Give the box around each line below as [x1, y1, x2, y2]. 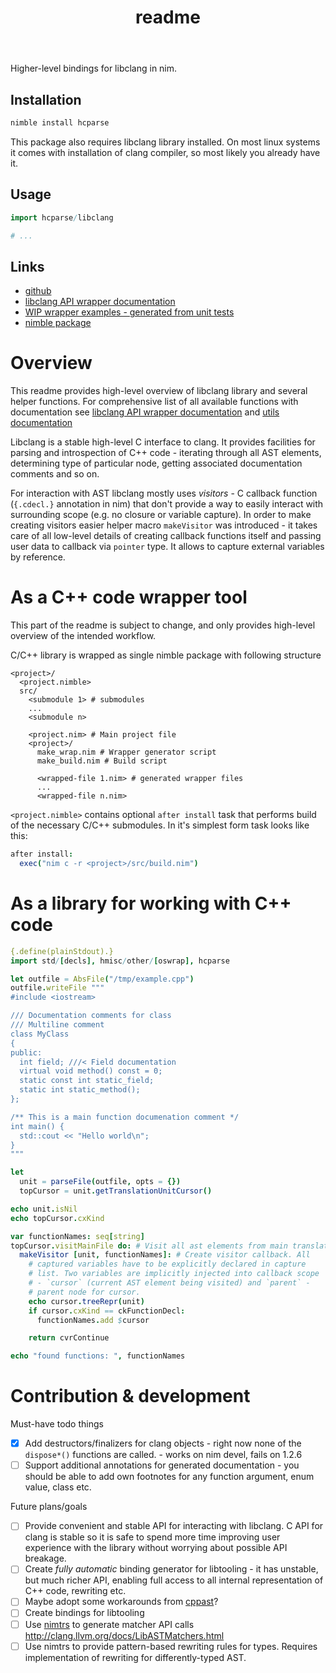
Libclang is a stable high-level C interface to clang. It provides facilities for [10, 436, 316, 448]
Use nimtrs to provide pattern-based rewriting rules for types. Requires [24, 1640, 318, 1652]
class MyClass [10, 1029, 70, 1039]
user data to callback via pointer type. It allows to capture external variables [10, 541, 325, 553]
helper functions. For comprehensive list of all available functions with [10, 396, 299, 408]
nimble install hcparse [10, 118, 110, 128]
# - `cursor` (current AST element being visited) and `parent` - [28, 1278, 311, 1288]
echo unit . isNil [10, 1204, 78, 1214]
